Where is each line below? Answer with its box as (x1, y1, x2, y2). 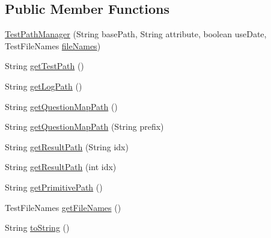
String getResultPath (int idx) (5, 160, 117, 173)
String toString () (5, 221, 70, 234)
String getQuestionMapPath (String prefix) (5, 120, 164, 133)
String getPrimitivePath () (5, 180, 103, 193)
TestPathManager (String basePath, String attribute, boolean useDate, (5, 28, 267, 40)
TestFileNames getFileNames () (5, 201, 121, 213)
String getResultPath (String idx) (5, 140, 129, 153)
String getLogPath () (5, 79, 82, 92)
